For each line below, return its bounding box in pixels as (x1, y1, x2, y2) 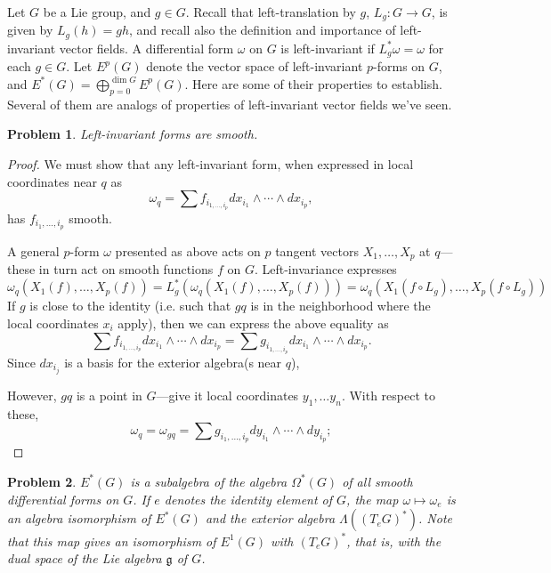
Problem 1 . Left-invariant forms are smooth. (7, 125, 258, 143)
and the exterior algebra (205, 509, 336, 528)
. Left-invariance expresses (254, 260, 397, 278)
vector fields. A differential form (59, 38, 234, 57)
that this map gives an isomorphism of (7, 531, 216, 550)
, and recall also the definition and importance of (128, 20, 396, 39)
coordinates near (7, 172, 97, 190)
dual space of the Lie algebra (7, 549, 162, 568)
